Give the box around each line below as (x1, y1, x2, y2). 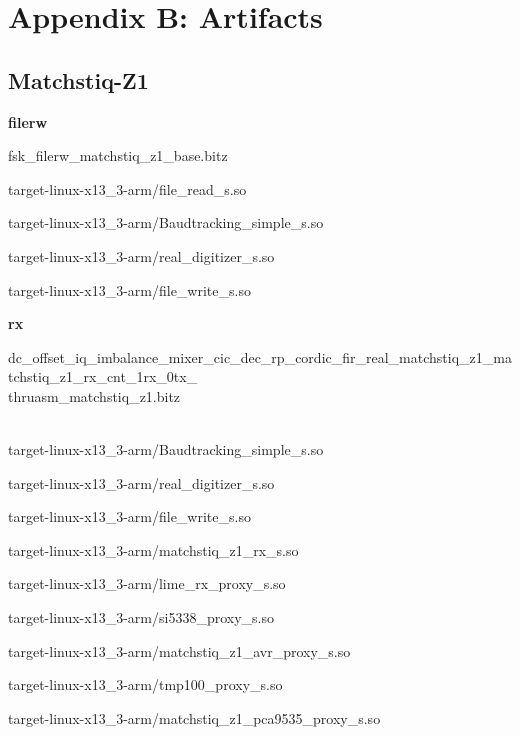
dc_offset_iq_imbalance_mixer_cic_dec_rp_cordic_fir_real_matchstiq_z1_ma (8, 346, 512, 367)
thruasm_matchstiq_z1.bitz (8, 385, 181, 406)
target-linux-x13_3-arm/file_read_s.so (8, 178, 247, 199)
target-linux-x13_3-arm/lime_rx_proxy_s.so (8, 573, 286, 594)
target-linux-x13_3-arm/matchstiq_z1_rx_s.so (8, 539, 299, 560)
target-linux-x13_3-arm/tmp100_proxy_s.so (8, 674, 283, 695)
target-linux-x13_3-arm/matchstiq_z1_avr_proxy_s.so (8, 640, 351, 661)
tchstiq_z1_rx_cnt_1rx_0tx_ (8, 366, 198, 387)
